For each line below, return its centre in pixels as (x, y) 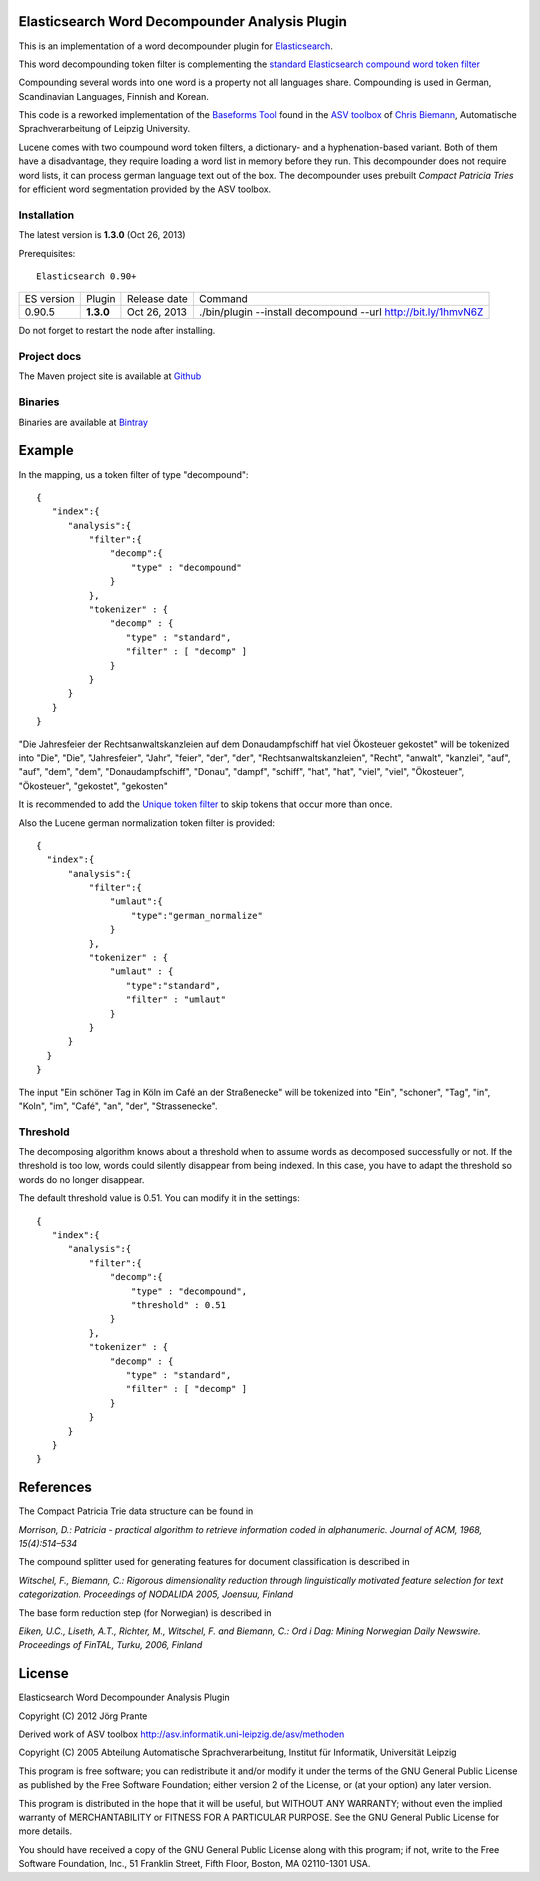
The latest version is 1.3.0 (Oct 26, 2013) (102, 235)
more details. (45, 1831)
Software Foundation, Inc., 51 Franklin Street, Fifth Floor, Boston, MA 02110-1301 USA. (194, 1864)
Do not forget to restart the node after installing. (117, 331)
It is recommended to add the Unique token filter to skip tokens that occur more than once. (205, 804)
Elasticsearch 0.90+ (86, 276)
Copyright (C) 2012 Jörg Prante (83, 1716)
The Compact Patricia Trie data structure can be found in (136, 1511)
